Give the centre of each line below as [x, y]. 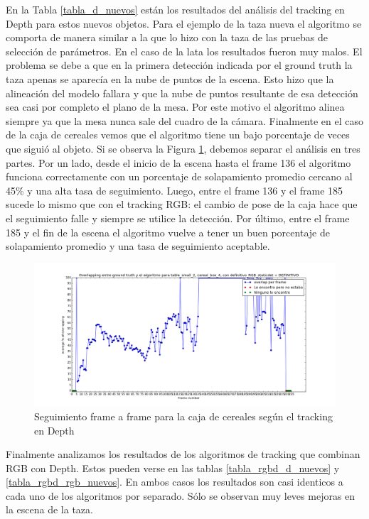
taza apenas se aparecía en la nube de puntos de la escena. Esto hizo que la [170, 78]
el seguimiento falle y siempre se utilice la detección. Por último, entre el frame [178, 218]
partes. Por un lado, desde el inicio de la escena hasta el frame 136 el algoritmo [178, 162]
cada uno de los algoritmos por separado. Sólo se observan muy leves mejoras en [181, 495]
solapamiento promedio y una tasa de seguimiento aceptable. [138, 246]
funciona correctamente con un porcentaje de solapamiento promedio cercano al [179, 176]
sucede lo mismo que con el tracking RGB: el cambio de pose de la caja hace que [182, 204]
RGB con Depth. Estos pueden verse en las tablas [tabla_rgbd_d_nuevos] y [173, 468]
